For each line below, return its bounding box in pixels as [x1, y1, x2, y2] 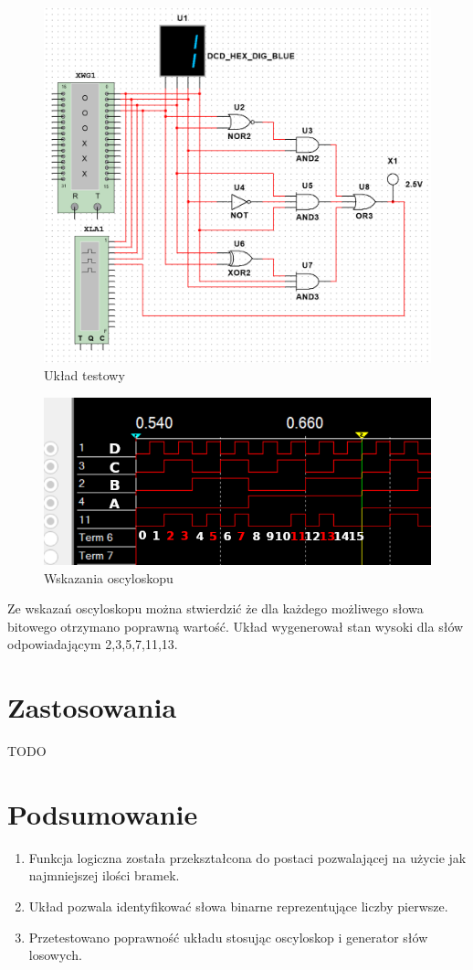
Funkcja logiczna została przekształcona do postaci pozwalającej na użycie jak [28, 847, 467, 867]
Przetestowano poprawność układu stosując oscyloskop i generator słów [28, 927, 428, 946]
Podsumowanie [7, 794, 198, 832]
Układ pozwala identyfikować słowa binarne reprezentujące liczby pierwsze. [28, 896, 448, 915]
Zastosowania [7, 688, 177, 726]
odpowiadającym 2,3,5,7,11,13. [7, 634, 178, 654]
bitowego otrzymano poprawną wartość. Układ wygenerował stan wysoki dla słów [7, 616, 464, 635]
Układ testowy [44, 366, 125, 385]
